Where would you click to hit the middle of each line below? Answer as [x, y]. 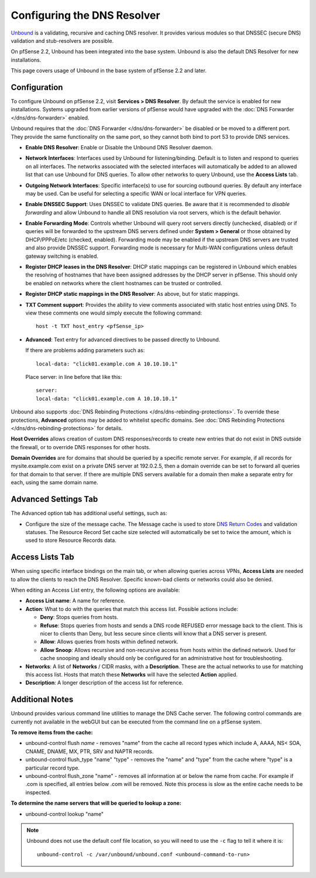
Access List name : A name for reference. [75, 601]
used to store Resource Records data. [71, 540]
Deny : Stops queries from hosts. [79, 617]
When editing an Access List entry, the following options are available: [95, 590]
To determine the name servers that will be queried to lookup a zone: [96, 803]
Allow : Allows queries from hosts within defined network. [109, 642]
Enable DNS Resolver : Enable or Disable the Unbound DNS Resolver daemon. [119, 147]
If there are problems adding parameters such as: [85, 350]
